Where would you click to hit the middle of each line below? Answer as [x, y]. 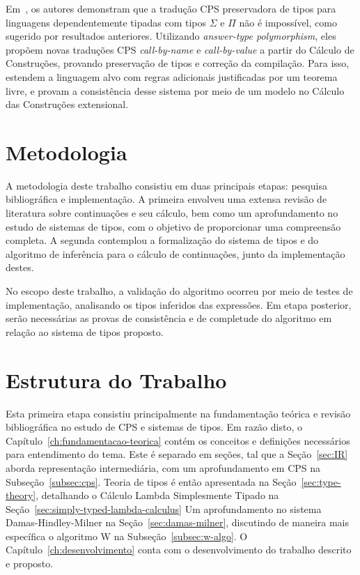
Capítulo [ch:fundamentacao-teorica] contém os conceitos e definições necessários [178, 440]
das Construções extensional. [67, 104]
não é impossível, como [288, 22]
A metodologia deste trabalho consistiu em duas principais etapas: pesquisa [166, 185]
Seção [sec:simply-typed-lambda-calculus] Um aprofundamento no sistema [164, 508]
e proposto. [30, 563]
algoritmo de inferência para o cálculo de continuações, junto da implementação [175, 253]
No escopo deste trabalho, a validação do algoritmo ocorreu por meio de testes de [179, 291]
